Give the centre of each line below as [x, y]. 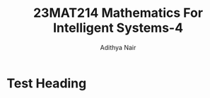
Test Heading [47, 83]
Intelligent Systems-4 [118, 28]
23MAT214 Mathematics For [118, 13]
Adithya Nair [118, 47]
